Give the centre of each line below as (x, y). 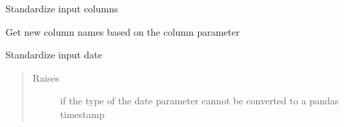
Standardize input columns (62, 8)
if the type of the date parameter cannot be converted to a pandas (199, 101)
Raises (46, 77)
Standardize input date (54, 55)
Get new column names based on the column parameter (123, 31)
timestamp (82, 114)
